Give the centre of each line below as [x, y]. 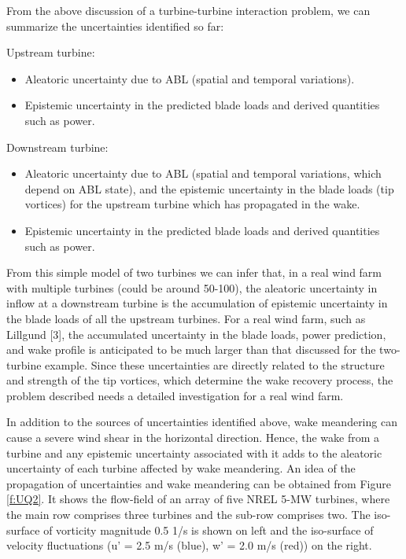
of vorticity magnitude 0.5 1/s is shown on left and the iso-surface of [209, 530]
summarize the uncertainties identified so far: [115, 26]
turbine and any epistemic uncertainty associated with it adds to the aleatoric [194, 452]
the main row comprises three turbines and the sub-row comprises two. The [188, 515]
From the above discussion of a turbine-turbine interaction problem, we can [188, 10]
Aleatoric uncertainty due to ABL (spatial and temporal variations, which [203, 173]
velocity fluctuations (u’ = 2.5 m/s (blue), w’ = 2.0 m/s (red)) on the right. [189, 545]
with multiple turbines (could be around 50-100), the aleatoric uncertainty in [192, 287]
